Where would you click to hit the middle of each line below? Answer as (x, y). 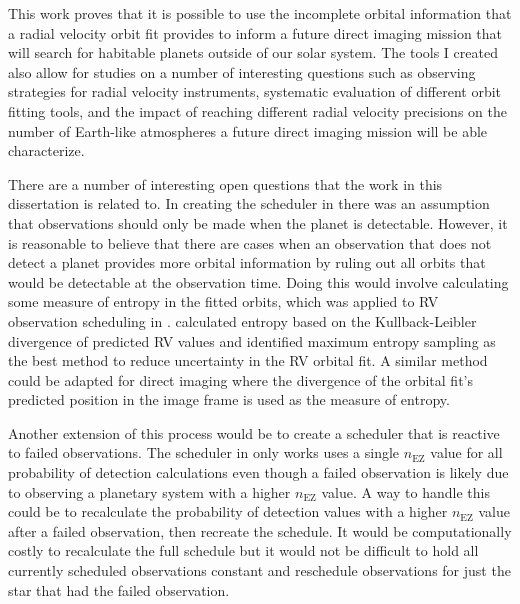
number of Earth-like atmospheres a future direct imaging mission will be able (248, 130)
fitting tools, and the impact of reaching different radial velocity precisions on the (257, 110)
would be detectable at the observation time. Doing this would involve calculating (258, 281)
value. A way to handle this (405, 491)
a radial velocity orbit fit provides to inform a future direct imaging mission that (255, 32)
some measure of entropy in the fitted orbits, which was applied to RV (223, 301)
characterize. (46, 150)
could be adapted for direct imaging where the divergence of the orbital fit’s (241, 379)
